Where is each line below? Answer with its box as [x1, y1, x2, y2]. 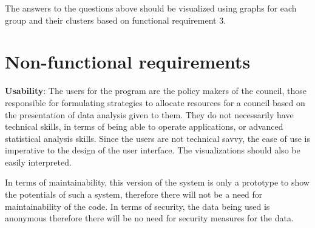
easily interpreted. [5, 155, 72, 168]
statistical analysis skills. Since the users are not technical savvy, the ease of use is [5, 132, 310, 144]
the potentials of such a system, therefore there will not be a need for [5, 188, 263, 201]
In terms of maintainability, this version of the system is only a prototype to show [5, 176, 310, 189]
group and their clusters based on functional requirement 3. [5, 13, 226, 26]
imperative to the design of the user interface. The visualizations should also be [5, 144, 300, 156]
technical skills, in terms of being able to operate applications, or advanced [5, 120, 283, 133]
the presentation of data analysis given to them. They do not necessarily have [5, 108, 294, 121]
